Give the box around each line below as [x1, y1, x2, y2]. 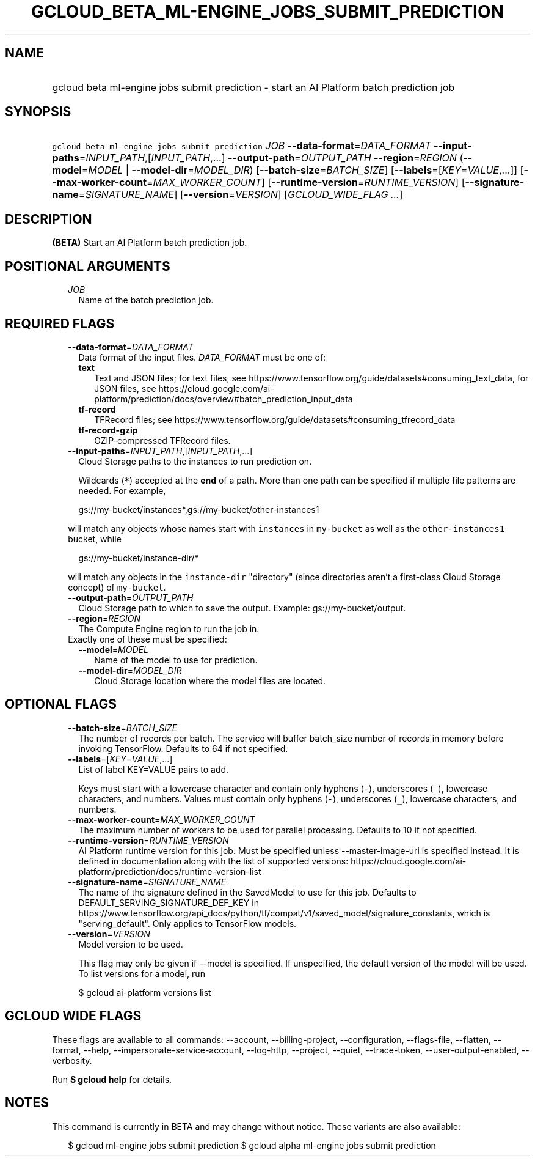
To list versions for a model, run [78, 968, 205, 979]
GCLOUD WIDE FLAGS [5, 1008, 142, 1024]
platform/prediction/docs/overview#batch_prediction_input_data [94, 393, 353, 404]
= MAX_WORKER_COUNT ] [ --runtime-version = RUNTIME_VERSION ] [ [147, 176, 465, 189]
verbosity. [52, 1055, 92, 1066]
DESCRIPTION [5, 211, 92, 227]
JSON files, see [94, 383, 156, 394]
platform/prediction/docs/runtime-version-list [78, 866, 261, 877]
